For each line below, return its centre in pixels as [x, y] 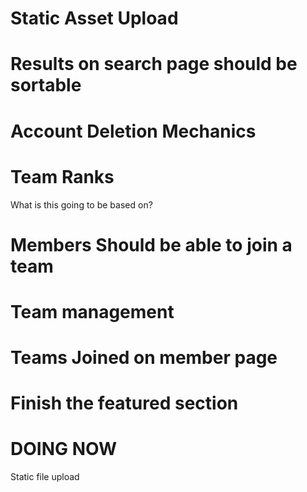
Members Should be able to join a [151, 244]
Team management [92, 311]
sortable [46, 85]
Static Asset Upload [94, 18]
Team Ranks [62, 176]
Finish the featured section [124, 403]
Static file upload [45, 477]
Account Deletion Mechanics [133, 131]
